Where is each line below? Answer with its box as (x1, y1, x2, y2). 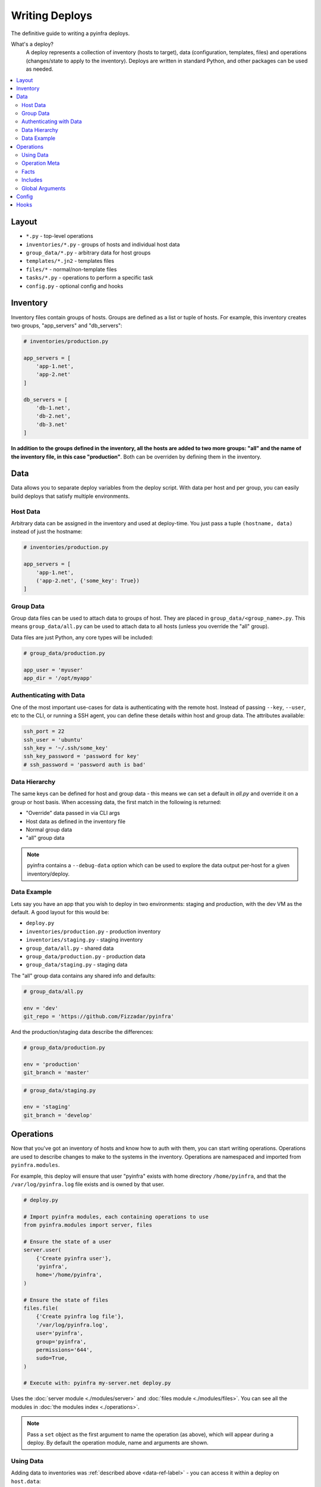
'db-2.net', (36, 413, 71, 419)
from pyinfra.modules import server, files (23, 1222, 153, 1228)
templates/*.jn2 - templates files (26, 258, 114, 265)
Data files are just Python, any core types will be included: (11, 633, 153, 641)
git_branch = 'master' (23, 1069, 90, 1076)
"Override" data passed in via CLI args (26, 810, 120, 817)
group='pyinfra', (36, 1338, 87, 1345)
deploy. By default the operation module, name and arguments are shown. (27, 1439, 209, 1447)
